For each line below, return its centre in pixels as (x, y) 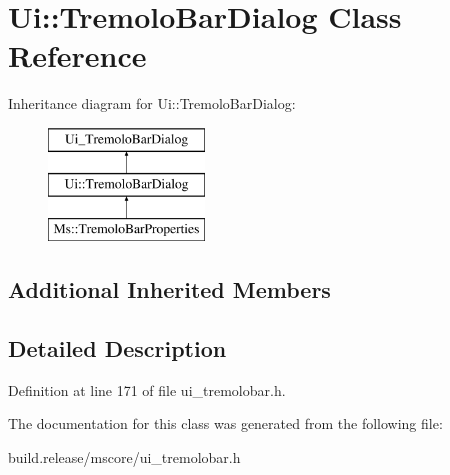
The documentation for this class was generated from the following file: (225, 423)
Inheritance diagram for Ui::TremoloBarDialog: (152, 103)
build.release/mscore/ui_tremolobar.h (124, 457)
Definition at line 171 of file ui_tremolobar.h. (147, 389)
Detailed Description (117, 348)
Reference (77, 55)
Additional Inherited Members (169, 289)
